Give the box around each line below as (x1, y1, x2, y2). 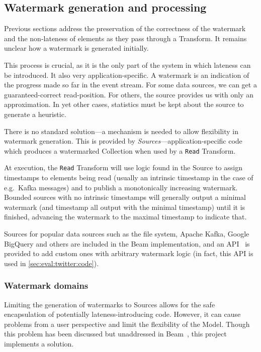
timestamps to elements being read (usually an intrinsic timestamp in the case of (4, 172, 253, 183)
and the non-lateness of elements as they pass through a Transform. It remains (4, 33, 247, 43)
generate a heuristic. (4, 108, 66, 119)
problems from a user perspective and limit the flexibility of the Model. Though (4, 318, 250, 329)
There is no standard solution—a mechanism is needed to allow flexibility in (4, 126, 238, 136)
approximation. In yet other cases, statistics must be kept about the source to (4, 99, 244, 109)
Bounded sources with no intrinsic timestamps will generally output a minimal (4, 192, 246, 202)
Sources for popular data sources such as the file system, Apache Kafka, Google (4, 228, 249, 239)
